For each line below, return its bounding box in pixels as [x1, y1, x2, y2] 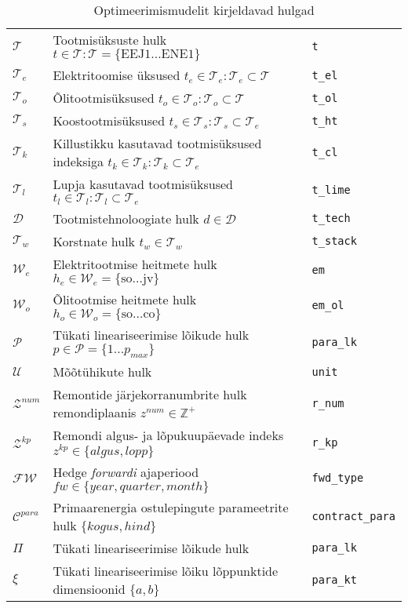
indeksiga [53, 152, 104, 170]
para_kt [311, 573, 357, 586]
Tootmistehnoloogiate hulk [53, 209, 199, 228]
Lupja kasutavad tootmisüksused [53, 175, 233, 193]
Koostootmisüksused [53, 111, 166, 129]
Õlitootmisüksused [53, 89, 155, 107]
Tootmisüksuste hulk [53, 31, 167, 49]
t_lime [311, 183, 351, 196]
